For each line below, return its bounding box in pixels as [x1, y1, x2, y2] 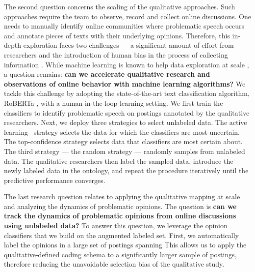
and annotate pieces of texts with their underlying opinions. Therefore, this [4, 30, 230, 40]
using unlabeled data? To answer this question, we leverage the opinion [4, 220, 228, 231]
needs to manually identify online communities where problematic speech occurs [4, 21, 245, 31]
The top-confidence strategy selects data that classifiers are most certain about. [4, 136, 243, 147]
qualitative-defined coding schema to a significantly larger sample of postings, [4, 249, 237, 259]
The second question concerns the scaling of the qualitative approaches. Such [4, 1, 235, 11]
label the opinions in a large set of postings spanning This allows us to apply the [4, 240, 247, 250]
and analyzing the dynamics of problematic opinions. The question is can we [4, 201, 237, 211]
